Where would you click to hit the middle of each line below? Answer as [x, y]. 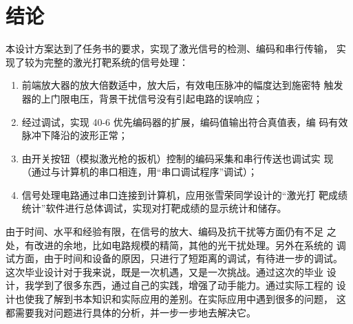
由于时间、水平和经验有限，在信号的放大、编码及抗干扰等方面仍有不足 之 [171, 231]
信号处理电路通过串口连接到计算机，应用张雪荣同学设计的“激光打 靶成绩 [185, 194]
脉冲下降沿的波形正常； [75, 135]
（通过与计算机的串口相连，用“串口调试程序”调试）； [140, 172]
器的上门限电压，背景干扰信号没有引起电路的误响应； [142, 98]
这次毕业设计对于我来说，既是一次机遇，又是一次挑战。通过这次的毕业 [164, 271]
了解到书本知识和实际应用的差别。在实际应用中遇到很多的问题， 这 [195, 299]
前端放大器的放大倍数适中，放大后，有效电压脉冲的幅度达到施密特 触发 [182, 85]
